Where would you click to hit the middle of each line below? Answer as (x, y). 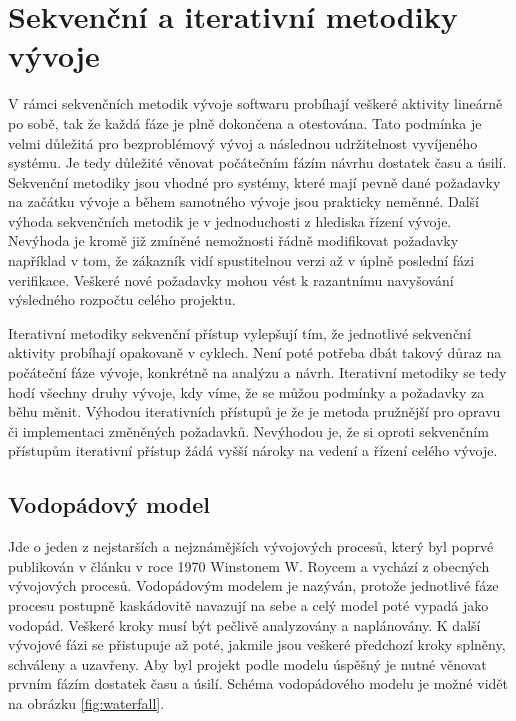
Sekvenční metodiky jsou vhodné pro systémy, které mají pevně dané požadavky (254, 181)
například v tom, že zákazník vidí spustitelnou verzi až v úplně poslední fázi (241, 260)
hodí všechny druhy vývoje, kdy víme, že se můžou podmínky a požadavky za (246, 391)
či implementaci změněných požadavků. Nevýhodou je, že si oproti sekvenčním (248, 430)
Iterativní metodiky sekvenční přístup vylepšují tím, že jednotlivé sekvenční (239, 332)
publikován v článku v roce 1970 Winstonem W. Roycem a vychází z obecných (249, 565)
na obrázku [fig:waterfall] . (86, 702)
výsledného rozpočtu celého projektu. (122, 299)
